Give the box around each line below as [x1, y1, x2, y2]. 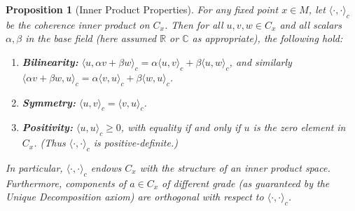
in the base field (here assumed [25, 31, 157, 46]
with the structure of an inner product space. [139, 160, 330, 175]
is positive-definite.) [93, 135, 178, 150]
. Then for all [164, 17, 223, 32]
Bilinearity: [22, 54, 78, 69]
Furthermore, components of [6, 175, 127, 190]
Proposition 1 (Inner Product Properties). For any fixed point [6, 2, 279, 16]
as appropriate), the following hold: [192, 31, 343, 46]
